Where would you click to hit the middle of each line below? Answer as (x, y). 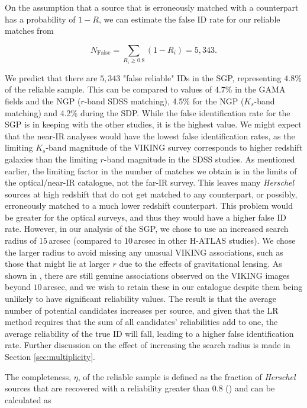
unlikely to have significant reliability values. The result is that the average (140, 299)
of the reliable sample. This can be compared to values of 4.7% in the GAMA (145, 89)
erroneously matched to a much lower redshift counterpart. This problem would (149, 205)
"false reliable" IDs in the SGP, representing (202, 77)
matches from (29, 31)
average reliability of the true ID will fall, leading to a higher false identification (149, 333)
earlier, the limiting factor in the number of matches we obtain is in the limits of (151, 170)
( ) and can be (250, 388)
